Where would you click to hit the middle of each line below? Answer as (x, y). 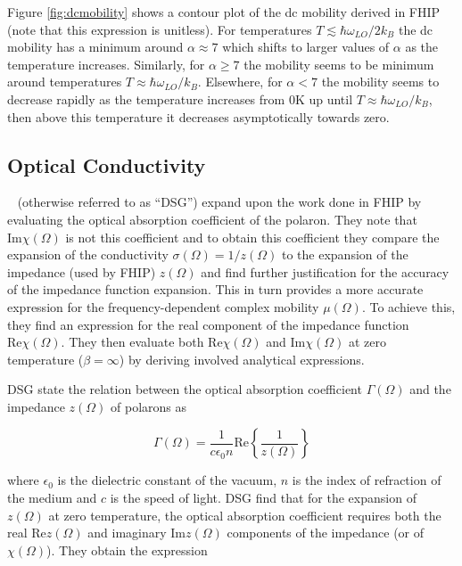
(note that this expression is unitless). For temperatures (160, 29)
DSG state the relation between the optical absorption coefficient (185, 389)
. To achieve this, (408, 306)
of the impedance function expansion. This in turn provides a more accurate (215, 289)
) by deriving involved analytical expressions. (242, 359)
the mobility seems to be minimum (339, 64)
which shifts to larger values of (306, 47)
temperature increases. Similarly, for (106, 64)
